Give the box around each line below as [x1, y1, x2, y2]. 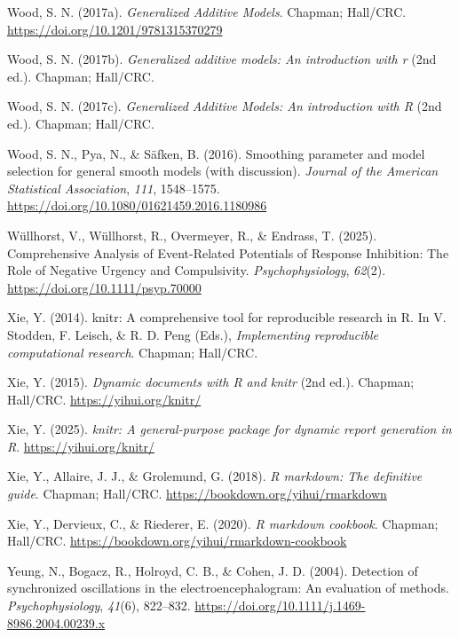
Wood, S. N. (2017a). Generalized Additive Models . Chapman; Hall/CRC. [7, 3, 407, 20]
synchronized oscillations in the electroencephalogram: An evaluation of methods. [7, 578, 449, 597]
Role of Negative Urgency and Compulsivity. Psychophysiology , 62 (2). [7, 261, 386, 279]
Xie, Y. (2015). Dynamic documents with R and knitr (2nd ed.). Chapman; [7, 373, 415, 391]
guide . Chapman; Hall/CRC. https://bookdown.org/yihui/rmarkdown [7, 484, 387, 503]
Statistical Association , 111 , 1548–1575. [7, 178, 220, 197]
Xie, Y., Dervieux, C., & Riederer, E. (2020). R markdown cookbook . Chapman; [7, 514, 439, 532]
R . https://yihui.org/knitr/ [7, 436, 154, 455]
